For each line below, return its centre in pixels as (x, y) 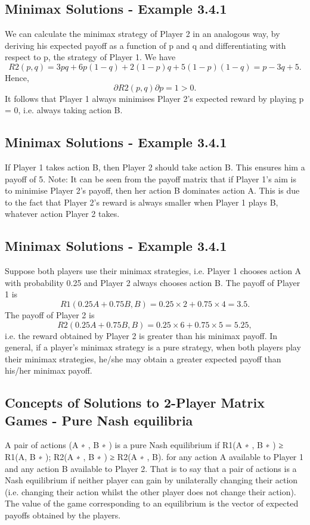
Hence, (17, 77)
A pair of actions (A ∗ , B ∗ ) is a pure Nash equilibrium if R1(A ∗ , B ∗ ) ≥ (144, 445)
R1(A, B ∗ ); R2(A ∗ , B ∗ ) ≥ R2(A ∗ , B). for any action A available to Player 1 (154, 457)
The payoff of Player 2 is (50, 314)
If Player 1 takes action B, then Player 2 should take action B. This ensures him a (155, 167)
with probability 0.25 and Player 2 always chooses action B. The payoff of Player (153, 282)
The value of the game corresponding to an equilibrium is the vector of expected (152, 503)
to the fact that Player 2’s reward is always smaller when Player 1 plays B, (142, 202)
